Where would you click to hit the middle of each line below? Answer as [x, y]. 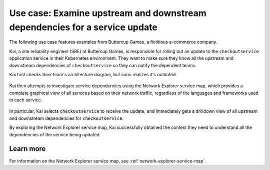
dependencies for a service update [83, 27]
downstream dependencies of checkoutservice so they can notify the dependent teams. [103, 65]
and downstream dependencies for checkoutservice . [66, 118]
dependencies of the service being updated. [55, 134]
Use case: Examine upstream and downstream [108, 13]
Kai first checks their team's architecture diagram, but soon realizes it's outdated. [93, 74]
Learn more [27, 149]
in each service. [26, 100]
